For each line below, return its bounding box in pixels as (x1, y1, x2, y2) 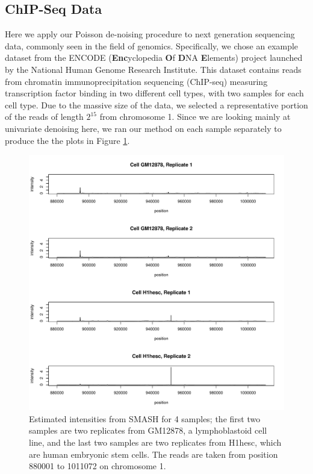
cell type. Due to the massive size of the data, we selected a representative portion (5, 98, 308, 111)
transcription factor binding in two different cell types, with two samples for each (5, 87, 304, 99)
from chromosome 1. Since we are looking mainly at (99, 110, 291, 123)
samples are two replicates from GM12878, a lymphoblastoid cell (29, 424, 267, 437)
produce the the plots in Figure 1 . (5, 134, 130, 146)
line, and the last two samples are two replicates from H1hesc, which (29, 435, 282, 448)
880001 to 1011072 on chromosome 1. (29, 460, 166, 472)
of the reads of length (5, 110, 84, 123)
